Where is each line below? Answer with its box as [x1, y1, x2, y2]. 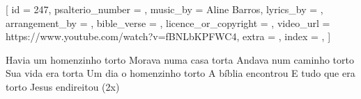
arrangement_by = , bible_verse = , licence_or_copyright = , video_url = [6, 15, 330, 30]
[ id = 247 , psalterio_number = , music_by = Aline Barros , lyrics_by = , [6, 2, 323, 16]
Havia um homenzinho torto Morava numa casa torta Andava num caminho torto [6, 52, 354, 66]
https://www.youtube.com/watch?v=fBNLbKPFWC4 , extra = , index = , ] [6, 29, 331, 44]
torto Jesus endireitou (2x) [6, 79, 120, 93]
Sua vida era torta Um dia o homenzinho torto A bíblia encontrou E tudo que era [6, 66, 355, 80]
